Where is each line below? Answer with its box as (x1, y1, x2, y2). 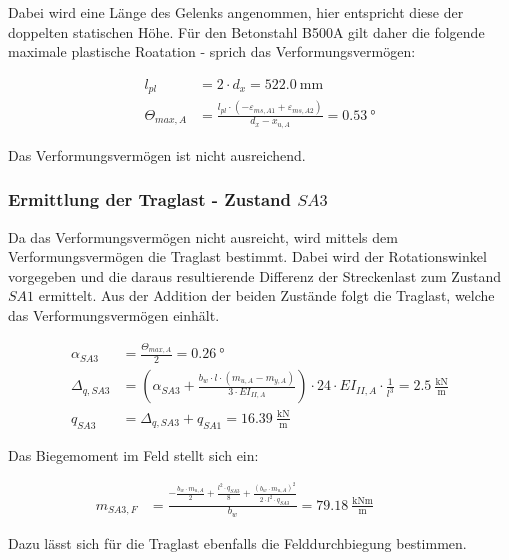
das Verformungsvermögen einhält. (8, 305, 220, 326)
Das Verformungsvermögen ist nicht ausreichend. (8, 144, 306, 165)
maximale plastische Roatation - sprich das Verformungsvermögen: (8, 41, 416, 62)
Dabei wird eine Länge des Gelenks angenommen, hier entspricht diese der (8, 2, 464, 22)
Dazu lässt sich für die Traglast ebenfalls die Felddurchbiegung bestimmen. (8, 532, 467, 553)
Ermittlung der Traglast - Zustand (8, 187, 291, 212)
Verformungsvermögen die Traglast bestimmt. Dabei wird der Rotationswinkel (8, 246, 487, 267)
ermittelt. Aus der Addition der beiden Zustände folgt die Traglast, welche (38, 285, 495, 306)
